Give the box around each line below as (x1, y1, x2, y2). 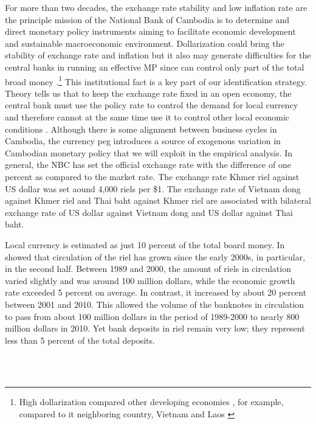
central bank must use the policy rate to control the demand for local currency (5, 99, 298, 111)
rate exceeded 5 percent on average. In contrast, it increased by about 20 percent (5, 286, 307, 299)
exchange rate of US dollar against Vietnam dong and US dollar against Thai (5, 206, 293, 218)
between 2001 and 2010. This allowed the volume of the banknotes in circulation (5, 297, 304, 310)
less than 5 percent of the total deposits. (5, 333, 155, 346)
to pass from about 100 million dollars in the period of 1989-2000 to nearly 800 (5, 310, 300, 322)
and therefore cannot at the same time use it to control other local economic (5, 111, 290, 123)
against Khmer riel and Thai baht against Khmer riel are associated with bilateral (5, 194, 311, 207)
